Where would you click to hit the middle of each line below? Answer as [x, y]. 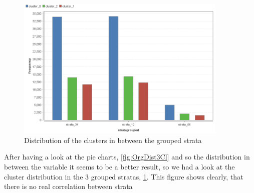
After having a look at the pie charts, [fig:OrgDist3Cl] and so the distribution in [127, 157]
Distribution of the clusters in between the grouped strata [113, 140]
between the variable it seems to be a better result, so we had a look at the [119, 167]
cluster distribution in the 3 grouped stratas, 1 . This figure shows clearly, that [124, 176]
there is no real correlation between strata [68, 186]
